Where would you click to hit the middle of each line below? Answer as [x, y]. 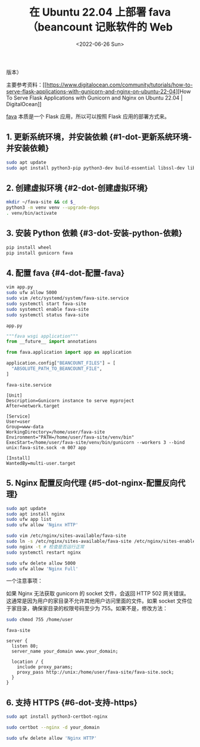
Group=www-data [25, 427]
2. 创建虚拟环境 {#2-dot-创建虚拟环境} [77, 188]
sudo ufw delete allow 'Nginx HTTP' [51, 738]
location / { [28, 662]
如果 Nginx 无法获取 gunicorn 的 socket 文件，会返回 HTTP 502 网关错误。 [98, 594]
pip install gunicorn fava [40, 253]
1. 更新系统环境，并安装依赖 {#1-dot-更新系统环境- [99, 137]
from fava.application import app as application [69, 353]
